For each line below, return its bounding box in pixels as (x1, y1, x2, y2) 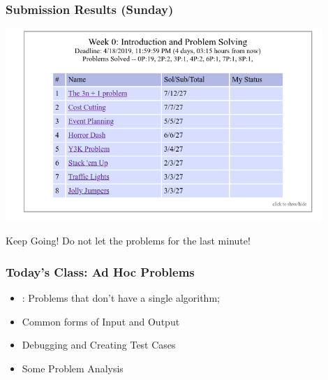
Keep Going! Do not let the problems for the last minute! (6, 233, 251, 248)
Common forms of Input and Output (22, 314, 180, 328)
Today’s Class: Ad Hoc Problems (6, 263, 195, 280)
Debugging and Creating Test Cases (22, 337, 176, 352)
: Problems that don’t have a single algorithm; (22, 291, 220, 305)
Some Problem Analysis (22, 360, 124, 375)
